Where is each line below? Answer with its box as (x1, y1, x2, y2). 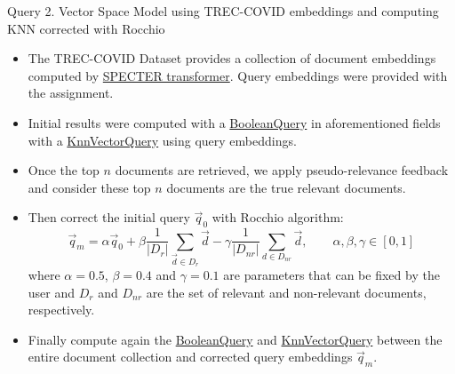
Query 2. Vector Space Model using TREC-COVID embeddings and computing (7, 2, 439, 20)
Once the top (28, 161, 100, 179)
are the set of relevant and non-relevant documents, (146, 282, 427, 301)
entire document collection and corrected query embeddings (28, 347, 353, 366)
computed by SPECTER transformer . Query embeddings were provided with (28, 66, 448, 84)
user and (28, 282, 76, 301)
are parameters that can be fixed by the (223, 265, 440, 283)
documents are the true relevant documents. (166, 178, 406, 196)
